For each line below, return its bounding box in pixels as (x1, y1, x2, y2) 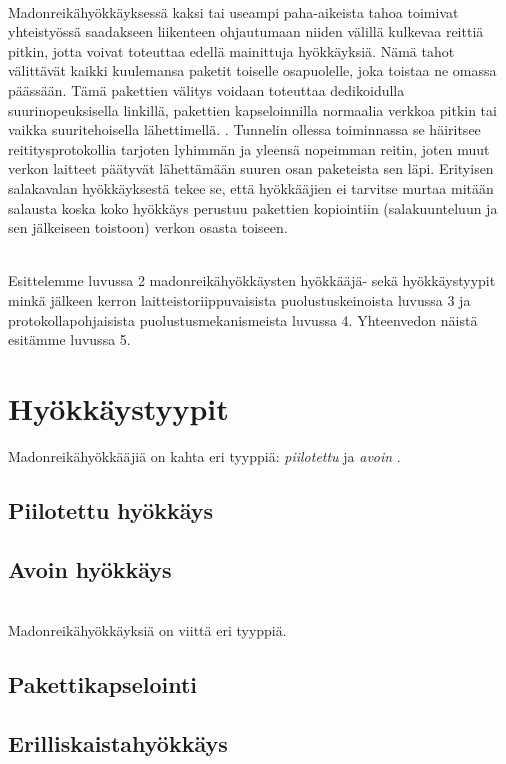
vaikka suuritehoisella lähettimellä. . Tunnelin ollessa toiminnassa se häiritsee (8, 119, 481, 140)
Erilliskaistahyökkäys (8, 727, 228, 758)
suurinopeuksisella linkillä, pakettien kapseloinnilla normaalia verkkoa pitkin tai (8, 99, 497, 120)
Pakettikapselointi (8, 668, 197, 699)
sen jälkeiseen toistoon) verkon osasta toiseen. (8, 217, 288, 238)
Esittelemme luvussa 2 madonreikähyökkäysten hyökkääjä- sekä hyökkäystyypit (8, 270, 496, 291)
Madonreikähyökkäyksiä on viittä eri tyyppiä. (8, 619, 287, 640)
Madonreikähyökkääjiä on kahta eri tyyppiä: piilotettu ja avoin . (8, 445, 401, 466)
